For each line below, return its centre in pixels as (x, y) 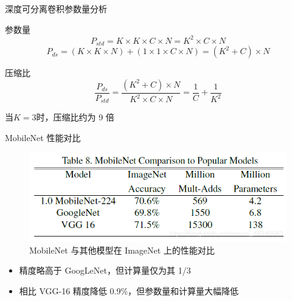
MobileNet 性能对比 (43, 137)
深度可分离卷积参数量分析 (56, 9)
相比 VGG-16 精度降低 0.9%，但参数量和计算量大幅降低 (129, 290)
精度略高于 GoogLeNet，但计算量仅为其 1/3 (105, 270)
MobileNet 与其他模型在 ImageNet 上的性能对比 (122, 250)
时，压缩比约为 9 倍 (75, 117)
